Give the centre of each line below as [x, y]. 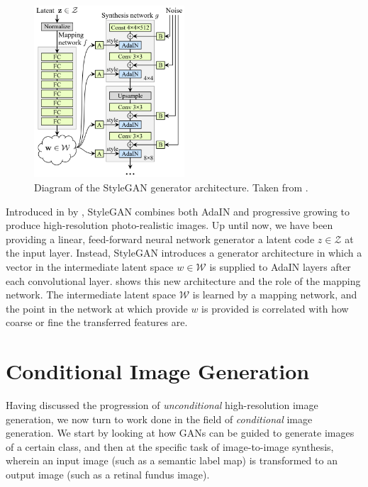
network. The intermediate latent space [91, 295]
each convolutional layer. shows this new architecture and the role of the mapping [183, 280]
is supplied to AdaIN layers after [280, 266]
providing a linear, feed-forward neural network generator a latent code [160, 239]
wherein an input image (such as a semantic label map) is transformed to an [172, 460]
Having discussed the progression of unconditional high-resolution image [162, 405]
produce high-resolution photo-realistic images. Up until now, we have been [169, 225]
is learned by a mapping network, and [275, 295]
